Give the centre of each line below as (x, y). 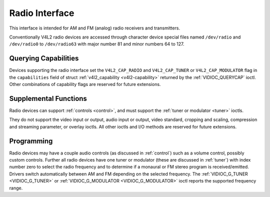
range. (16, 188)
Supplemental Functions (48, 98)
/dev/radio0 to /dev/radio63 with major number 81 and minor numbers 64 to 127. (97, 44)
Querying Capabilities (44, 58)
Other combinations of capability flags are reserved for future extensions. (85, 84)
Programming (31, 141)
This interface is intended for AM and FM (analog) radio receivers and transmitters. (94, 28)
